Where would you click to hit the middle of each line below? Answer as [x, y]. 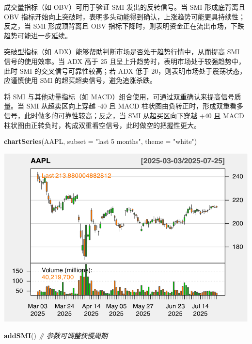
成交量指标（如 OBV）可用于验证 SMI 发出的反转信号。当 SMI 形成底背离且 [125, 7]
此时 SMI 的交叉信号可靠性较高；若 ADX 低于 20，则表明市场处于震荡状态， [125, 70]
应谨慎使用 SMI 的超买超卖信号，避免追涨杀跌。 [80, 80]
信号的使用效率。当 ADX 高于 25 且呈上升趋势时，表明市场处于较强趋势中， [125, 61]
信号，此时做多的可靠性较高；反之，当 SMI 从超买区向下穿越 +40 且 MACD [124, 115]
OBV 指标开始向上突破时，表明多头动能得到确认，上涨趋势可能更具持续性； [125, 16]
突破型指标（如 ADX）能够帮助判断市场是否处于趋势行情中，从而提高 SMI [122, 52]
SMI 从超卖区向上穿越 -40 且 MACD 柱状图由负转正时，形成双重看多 [135, 106]
